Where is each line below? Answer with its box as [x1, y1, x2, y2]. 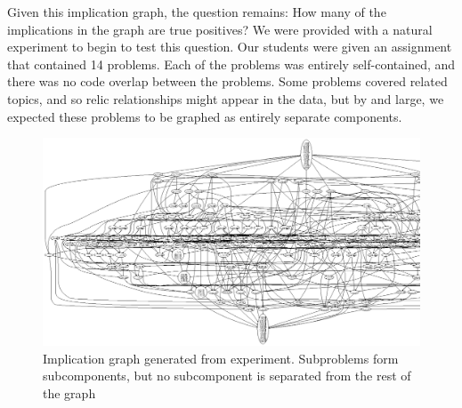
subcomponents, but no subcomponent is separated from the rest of [43, 366, 411, 385]
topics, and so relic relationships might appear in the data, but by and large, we [7, 89, 444, 108]
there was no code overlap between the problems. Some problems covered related [7, 72, 448, 91]
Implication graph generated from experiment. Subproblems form [43, 348, 399, 367]
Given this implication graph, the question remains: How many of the [7, 3, 386, 20]
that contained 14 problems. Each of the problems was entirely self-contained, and [7, 54, 456, 73]
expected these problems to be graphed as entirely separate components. [7, 107, 402, 125]
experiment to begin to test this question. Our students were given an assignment [7, 37, 452, 56]
